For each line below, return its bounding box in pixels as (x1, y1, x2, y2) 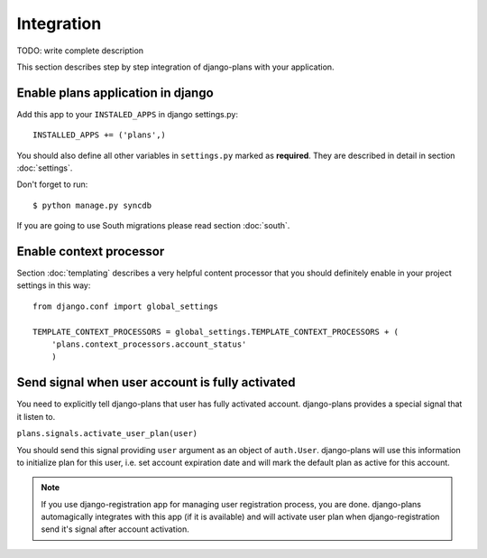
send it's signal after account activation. (41, 524, 189, 535)
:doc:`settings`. (16, 163, 73, 173)
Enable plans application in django (16, 85, 214, 100)
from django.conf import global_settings (32, 301, 218, 312)
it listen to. (16, 411, 56, 422)
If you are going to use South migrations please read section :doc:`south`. (16, 220, 290, 231)
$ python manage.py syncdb (32, 200, 152, 210)
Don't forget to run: (16, 179, 88, 190)
